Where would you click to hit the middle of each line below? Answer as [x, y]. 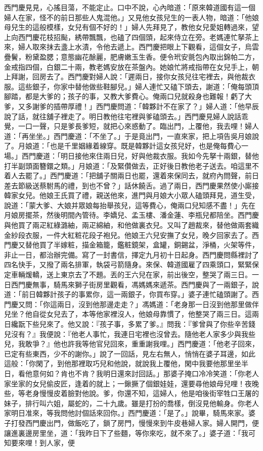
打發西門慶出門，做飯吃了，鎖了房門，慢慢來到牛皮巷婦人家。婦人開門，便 [135, 422]
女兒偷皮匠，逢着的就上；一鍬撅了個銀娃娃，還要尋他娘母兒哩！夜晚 [145, 383]
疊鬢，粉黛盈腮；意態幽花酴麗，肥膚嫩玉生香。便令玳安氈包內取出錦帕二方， [131, 56]
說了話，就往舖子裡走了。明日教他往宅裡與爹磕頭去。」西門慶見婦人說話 [123, 116]
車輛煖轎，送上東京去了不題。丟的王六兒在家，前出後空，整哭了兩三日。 [131, 274]
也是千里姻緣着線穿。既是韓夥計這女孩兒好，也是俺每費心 [145, 146]
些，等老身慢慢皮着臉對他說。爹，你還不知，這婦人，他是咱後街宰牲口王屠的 [131, 393]
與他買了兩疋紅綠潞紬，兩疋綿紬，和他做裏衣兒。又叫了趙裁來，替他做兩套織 [131, 225]
